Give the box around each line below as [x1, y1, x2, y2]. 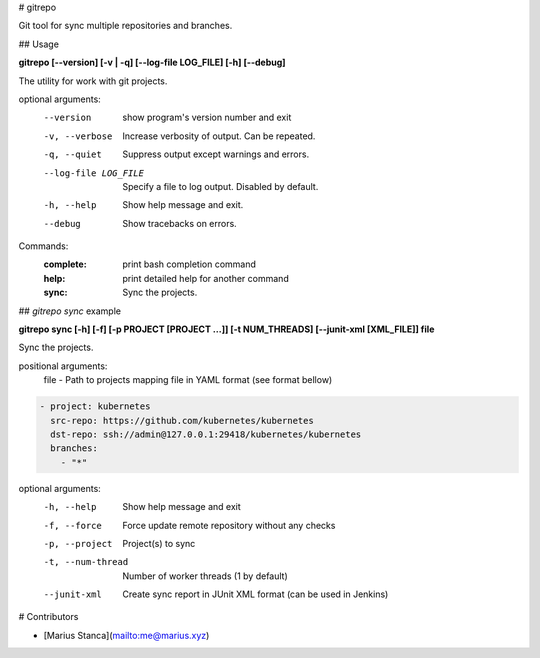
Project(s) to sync [122, 537, 196, 549]
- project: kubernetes [39, 401, 151, 412]
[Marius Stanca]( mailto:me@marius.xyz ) [43, 629, 210, 641]
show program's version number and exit [122, 111, 292, 124]
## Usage [18, 38, 60, 50]
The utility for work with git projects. [18, 75, 168, 87]
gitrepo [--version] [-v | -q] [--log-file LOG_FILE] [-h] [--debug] [18, 56, 286, 69]
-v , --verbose [43, 130, 113, 142]
